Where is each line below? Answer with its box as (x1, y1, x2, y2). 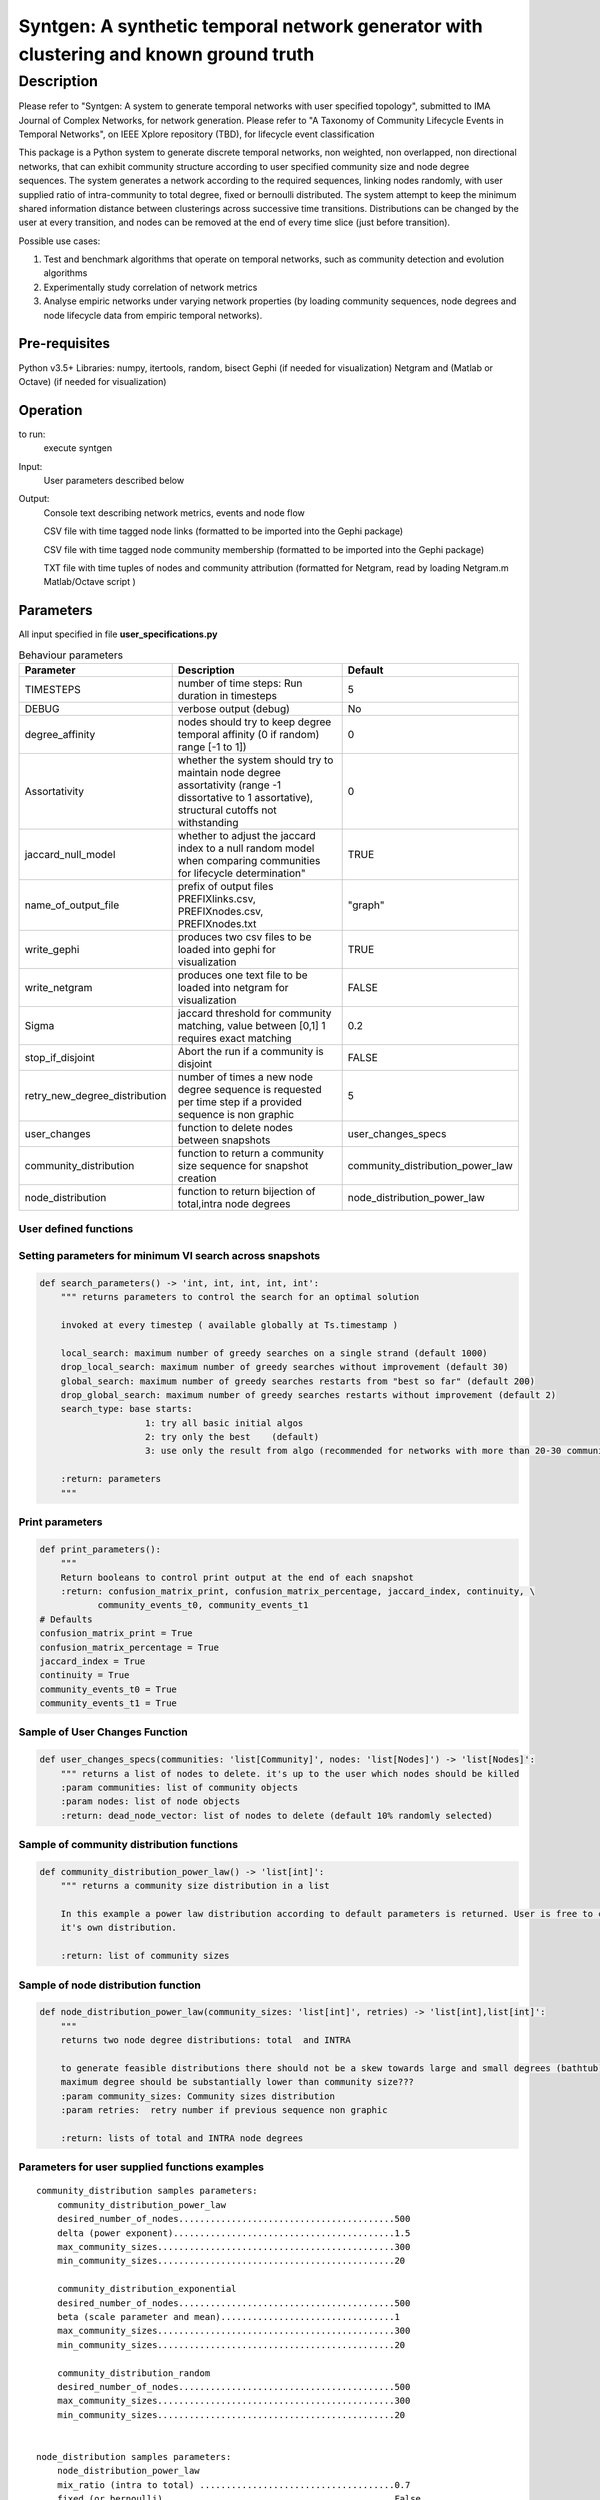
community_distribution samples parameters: (36, 2185, 259, 2197)
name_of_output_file (24, 898, 120, 912)
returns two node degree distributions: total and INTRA (60, 2035, 351, 2046)
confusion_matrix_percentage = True (39, 1641, 220, 1653)
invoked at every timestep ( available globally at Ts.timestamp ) (60, 1319, 399, 1330)
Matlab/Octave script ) (43, 576, 137, 588)
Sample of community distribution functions (18, 1838, 239, 1852)
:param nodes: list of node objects (60, 1796, 240, 1807)
